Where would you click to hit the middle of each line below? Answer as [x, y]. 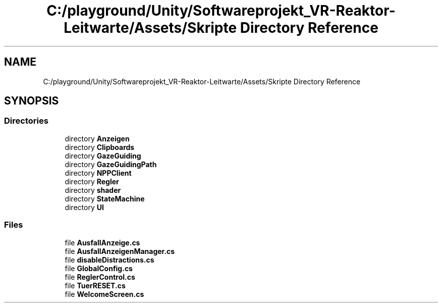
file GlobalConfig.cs [99, 268]
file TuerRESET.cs [95, 285]
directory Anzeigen [97, 138]
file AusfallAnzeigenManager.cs [120, 251]
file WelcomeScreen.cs [104, 294]
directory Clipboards [100, 147]
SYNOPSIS [32, 101]
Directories [26, 121]
